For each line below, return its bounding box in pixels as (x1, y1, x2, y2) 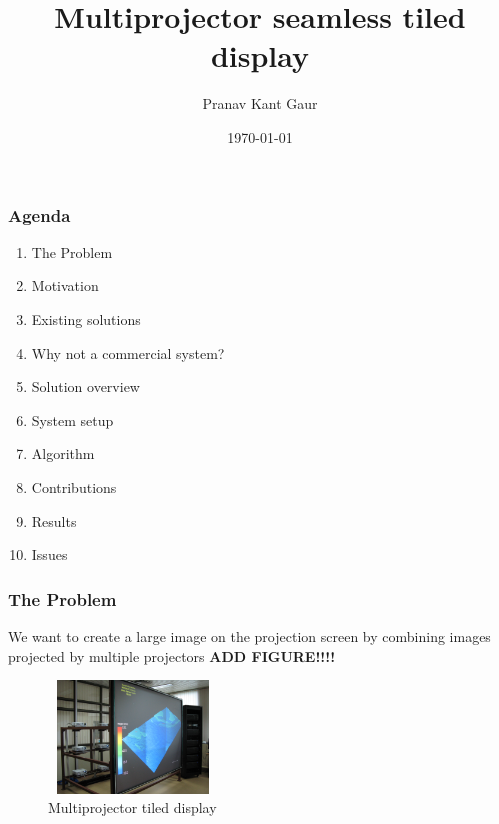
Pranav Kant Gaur (202, 93, 318, 114)
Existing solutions (31, 308, 141, 329)
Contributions (31, 476, 117, 497)
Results (31, 510, 77, 531)
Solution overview (31, 376, 140, 397)
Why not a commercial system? (31, 342, 225, 363)
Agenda (8, 202, 71, 227)
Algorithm (31, 443, 95, 464)
